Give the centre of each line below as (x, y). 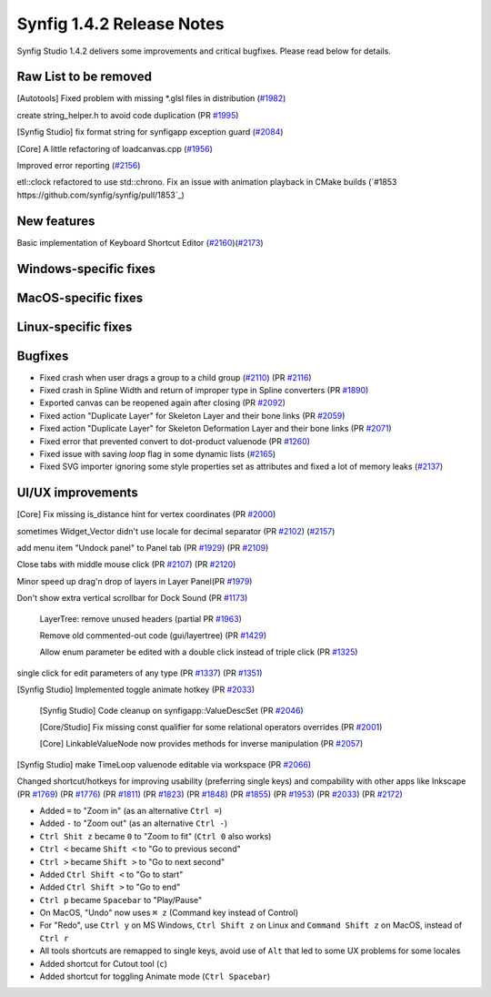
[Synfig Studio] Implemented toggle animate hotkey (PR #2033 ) (136, 690)
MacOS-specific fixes (80, 297)
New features (56, 221)
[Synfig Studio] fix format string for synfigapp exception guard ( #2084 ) (150, 132)
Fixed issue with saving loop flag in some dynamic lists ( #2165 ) (158, 454)
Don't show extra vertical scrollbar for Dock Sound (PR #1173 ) (132, 598)
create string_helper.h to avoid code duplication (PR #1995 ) (128, 115)
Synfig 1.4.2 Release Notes (120, 24)
